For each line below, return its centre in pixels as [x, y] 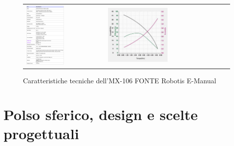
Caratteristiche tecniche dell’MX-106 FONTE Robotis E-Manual [120, 81]
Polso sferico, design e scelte [101, 114]
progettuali [41, 134]
